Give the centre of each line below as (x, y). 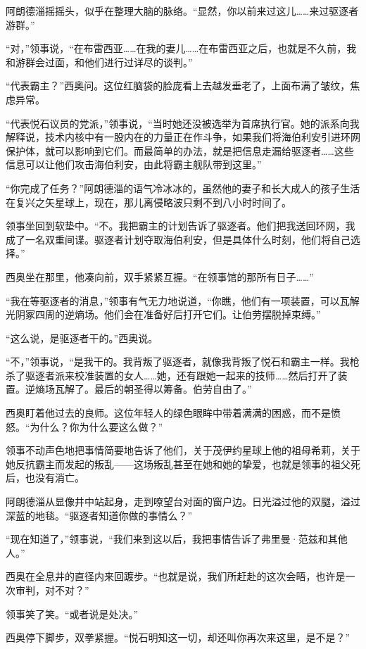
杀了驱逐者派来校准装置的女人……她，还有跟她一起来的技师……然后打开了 (172, 375)
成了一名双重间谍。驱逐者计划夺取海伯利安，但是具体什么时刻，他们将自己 (178, 239)
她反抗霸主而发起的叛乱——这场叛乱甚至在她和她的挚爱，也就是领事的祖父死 (183, 464)
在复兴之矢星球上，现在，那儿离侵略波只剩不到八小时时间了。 (149, 202)
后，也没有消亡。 (45, 478)
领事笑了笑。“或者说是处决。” (72, 613)
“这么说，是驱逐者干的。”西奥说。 (82, 338)
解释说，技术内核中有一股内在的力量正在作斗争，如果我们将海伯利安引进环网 (183, 137)
